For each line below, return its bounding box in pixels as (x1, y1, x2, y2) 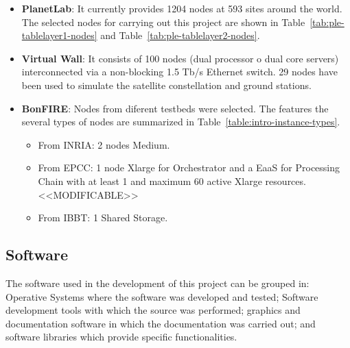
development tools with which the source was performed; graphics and (5, 303, 301, 317)
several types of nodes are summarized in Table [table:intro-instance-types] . (21, 114, 340, 129)
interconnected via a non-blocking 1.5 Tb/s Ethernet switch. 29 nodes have (21, 64, 338, 79)
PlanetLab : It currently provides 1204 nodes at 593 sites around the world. (21, 1, 342, 15)
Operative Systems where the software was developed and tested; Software (5, 289, 318, 303)
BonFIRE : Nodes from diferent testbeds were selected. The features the (21, 101, 329, 115)
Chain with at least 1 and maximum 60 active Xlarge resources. (38, 173, 306, 188)
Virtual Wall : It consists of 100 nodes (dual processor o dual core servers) (21, 51, 339, 65)
